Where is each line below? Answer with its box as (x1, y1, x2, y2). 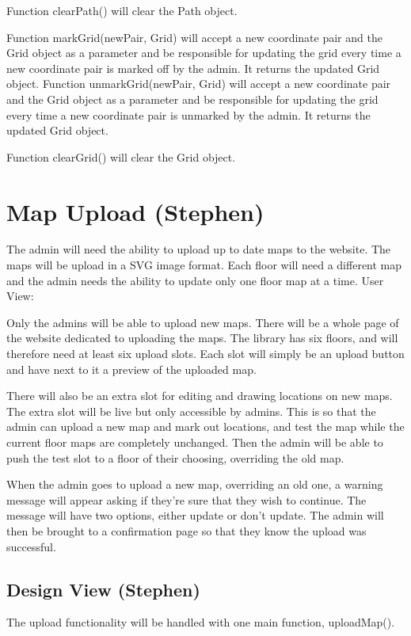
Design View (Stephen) (6, 577, 200, 601)
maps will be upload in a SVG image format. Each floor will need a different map (6, 257, 402, 273)
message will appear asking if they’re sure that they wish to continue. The (6, 491, 367, 508)
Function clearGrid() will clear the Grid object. (6, 148, 236, 165)
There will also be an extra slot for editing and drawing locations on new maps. (6, 387, 393, 404)
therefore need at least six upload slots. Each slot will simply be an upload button (6, 345, 405, 362)
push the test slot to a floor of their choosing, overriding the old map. (6, 449, 344, 466)
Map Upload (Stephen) (6, 195, 264, 227)
